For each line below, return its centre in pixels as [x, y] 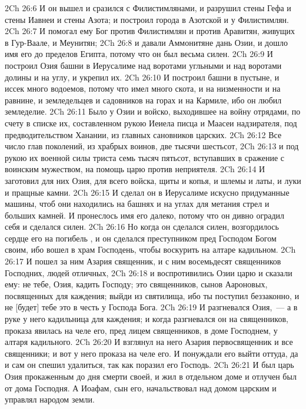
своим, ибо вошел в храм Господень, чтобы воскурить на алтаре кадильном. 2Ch [150, 249]
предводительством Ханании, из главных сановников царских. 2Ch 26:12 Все [143, 134]
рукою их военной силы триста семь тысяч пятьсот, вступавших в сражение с [145, 157]
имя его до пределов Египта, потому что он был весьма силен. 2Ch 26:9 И [139, 54]
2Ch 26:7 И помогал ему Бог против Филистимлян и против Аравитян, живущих [150, 31]
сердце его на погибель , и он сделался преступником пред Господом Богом [141, 238]
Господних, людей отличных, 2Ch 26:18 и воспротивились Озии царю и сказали [149, 272]
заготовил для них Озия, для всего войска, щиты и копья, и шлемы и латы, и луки [153, 180]
